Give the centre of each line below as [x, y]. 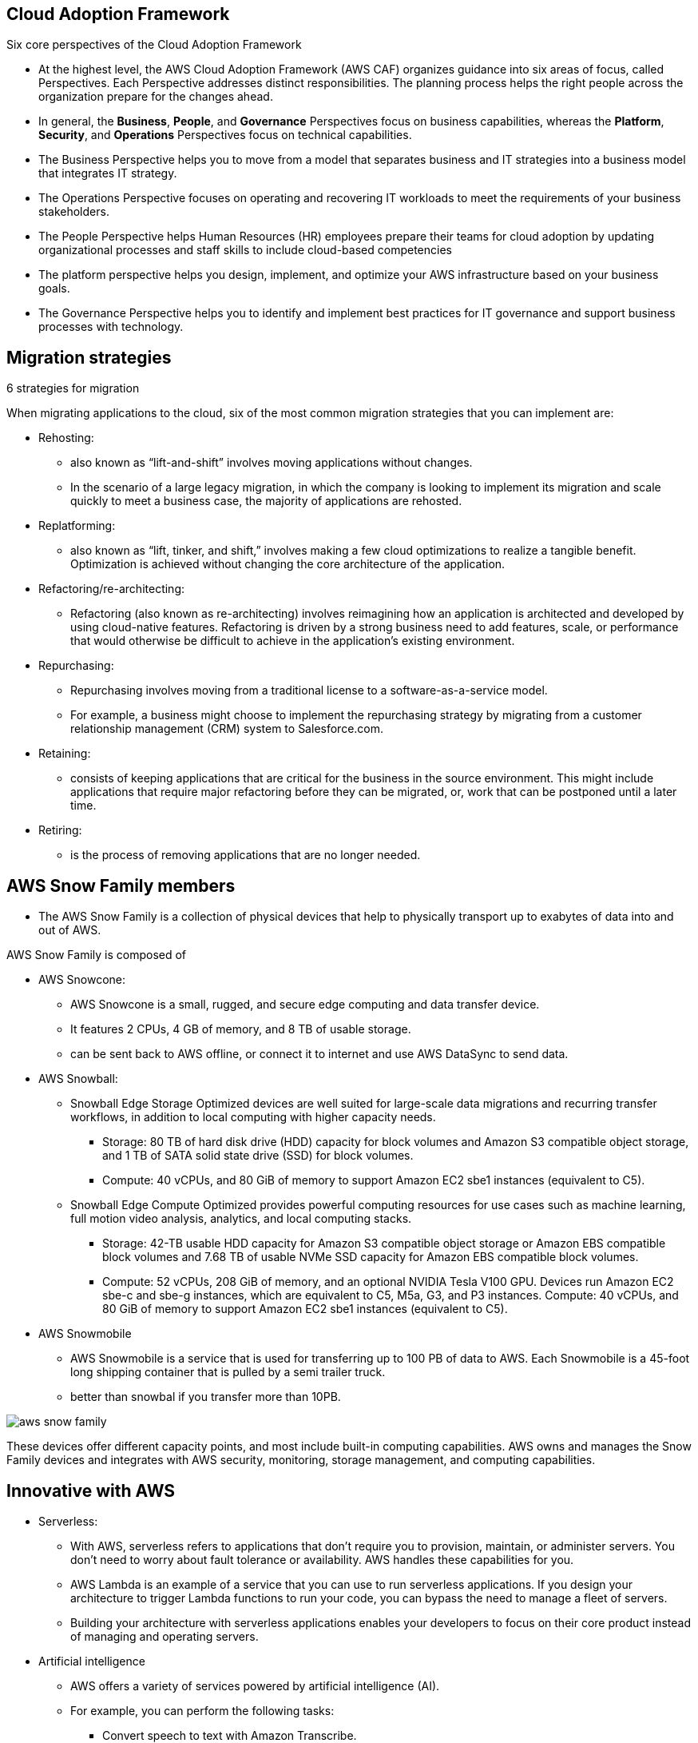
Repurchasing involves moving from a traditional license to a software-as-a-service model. [309, 690]
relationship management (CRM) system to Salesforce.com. [227, 729]
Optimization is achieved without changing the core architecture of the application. [288, 564]
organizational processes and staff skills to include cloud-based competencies [245, 250]
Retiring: [60, 830]
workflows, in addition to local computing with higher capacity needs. [253, 1117]
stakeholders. [74, 212]
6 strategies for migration [73, 388]
